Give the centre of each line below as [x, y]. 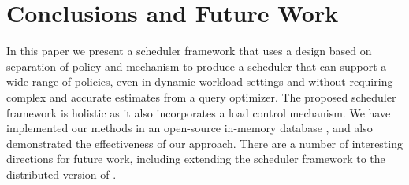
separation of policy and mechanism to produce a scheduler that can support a [197, 66]
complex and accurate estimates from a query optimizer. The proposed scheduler [201, 96]
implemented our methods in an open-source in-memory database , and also [190, 128]
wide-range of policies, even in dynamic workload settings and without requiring [200, 81]
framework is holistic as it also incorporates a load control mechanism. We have [199, 112]
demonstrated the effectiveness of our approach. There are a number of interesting [204, 143]
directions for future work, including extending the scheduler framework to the [196, 159]
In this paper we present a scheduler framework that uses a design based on [189, 51]
